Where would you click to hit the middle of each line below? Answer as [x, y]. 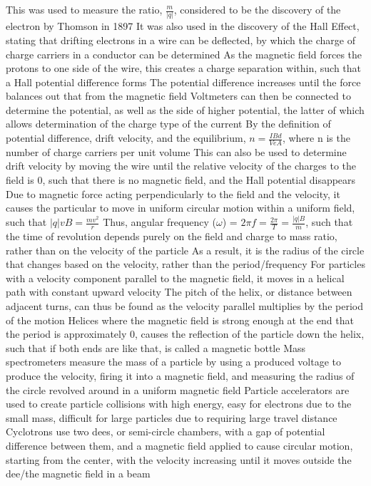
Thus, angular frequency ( [159, 222]
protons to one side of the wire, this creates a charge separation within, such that [184, 68]
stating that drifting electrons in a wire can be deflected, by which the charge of [181, 40]
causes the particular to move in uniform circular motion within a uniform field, [181, 208]
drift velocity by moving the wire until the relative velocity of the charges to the [181, 166]
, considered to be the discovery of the [257, 9]
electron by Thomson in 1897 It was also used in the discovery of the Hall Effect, [183, 26]
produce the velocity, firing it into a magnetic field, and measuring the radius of [180, 375]
